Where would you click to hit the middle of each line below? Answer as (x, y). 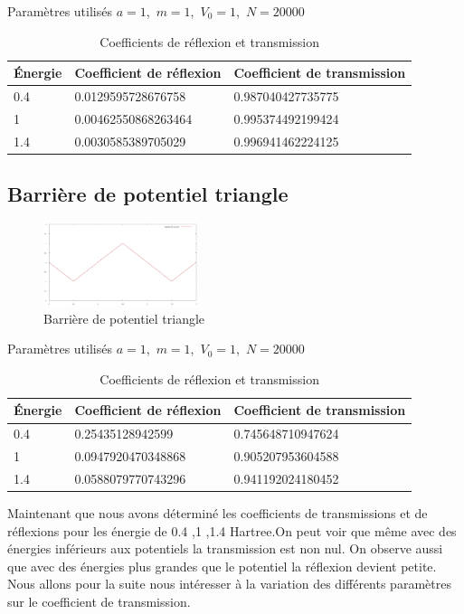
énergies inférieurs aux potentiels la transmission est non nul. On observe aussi (225, 548)
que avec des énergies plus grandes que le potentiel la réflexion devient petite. (222, 566)
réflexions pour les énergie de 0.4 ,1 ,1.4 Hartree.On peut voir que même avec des (232, 530)
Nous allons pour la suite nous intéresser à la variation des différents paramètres (229, 584)
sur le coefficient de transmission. (99, 602)
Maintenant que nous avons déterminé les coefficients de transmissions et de (218, 513)
